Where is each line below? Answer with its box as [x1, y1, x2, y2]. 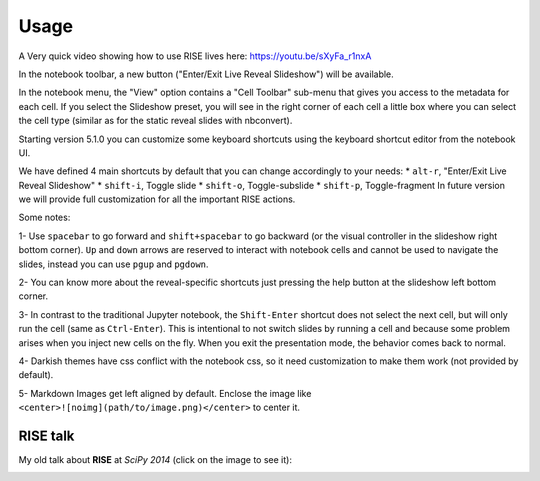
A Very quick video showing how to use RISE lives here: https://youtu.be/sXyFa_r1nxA [18, 50, 372, 62]
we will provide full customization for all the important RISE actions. [18, 193, 296, 205]
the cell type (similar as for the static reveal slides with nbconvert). [18, 115, 293, 127]
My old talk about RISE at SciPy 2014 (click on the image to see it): [18, 454, 292, 466]
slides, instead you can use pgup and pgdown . [18, 258, 209, 270]
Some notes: [18, 211, 71, 224]
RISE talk [18, 427, 75, 444]
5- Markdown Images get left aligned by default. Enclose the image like [18, 387, 312, 399]
